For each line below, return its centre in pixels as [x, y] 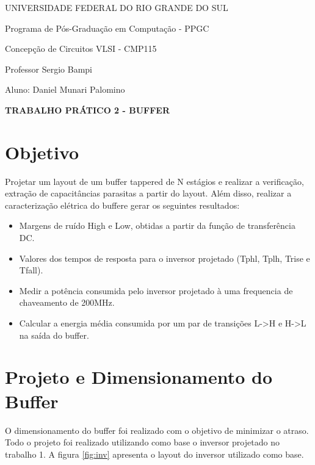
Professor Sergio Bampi [49, 69]
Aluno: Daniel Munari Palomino [65, 89]
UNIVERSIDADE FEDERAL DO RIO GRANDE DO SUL [117, 7]
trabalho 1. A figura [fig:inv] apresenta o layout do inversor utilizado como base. [154, 454]
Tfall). [31, 270]
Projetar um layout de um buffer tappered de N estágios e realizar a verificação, [154, 181]
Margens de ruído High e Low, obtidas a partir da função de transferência [157, 225]
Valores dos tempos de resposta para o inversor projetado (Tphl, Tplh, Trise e [165, 258]
